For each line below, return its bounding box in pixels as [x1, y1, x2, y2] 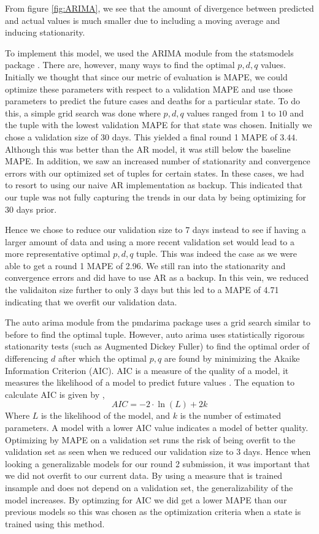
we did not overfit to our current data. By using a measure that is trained [5, 469, 283, 482]
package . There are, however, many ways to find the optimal [5, 58, 235, 71]
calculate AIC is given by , [5, 387, 105, 400]
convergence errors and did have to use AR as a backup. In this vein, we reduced [5, 271, 309, 284]
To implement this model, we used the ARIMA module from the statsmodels [5, 46, 294, 59]
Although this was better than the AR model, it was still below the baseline [5, 142, 291, 155]
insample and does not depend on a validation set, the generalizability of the [5, 481, 293, 494]
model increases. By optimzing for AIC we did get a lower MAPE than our [5, 493, 287, 506]
